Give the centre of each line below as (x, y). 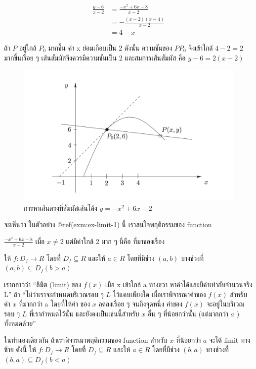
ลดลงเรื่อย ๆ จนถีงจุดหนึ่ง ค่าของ (141, 304)
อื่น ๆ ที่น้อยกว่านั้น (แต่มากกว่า (188, 313)
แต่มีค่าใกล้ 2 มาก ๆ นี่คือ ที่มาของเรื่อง (115, 241)
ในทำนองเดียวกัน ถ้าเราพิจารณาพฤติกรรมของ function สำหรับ (86, 339)
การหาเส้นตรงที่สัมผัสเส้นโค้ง (61, 208)
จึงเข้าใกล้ (201, 47)
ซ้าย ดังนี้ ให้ (20, 349)
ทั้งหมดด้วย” (20, 323)
